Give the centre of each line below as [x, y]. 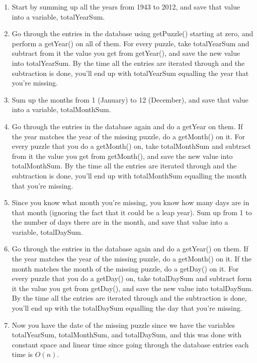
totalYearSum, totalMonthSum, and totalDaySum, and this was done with [127, 335]
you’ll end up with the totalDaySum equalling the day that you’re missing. [127, 308]
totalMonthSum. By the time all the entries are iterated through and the [124, 166]
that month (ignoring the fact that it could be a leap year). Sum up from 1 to [132, 212]
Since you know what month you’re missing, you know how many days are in [131, 202]
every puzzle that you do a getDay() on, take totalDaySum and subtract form [132, 278]
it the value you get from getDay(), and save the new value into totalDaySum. [133, 288]
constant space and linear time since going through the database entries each [130, 344]
